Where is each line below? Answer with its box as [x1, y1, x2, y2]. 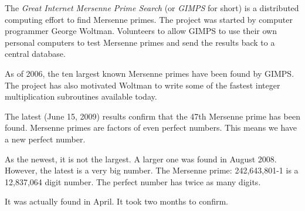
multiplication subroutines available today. [5, 90, 157, 103]
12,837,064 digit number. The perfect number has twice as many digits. [5, 175, 261, 188]
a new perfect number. [5, 132, 86, 145]
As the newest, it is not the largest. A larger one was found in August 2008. [5, 152, 277, 165]
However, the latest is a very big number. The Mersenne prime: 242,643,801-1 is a [5, 164, 299, 176]
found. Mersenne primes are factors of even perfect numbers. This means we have [5, 121, 297, 134]
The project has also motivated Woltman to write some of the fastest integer [5, 79, 280, 91]
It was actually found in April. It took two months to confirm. [5, 195, 228, 207]
